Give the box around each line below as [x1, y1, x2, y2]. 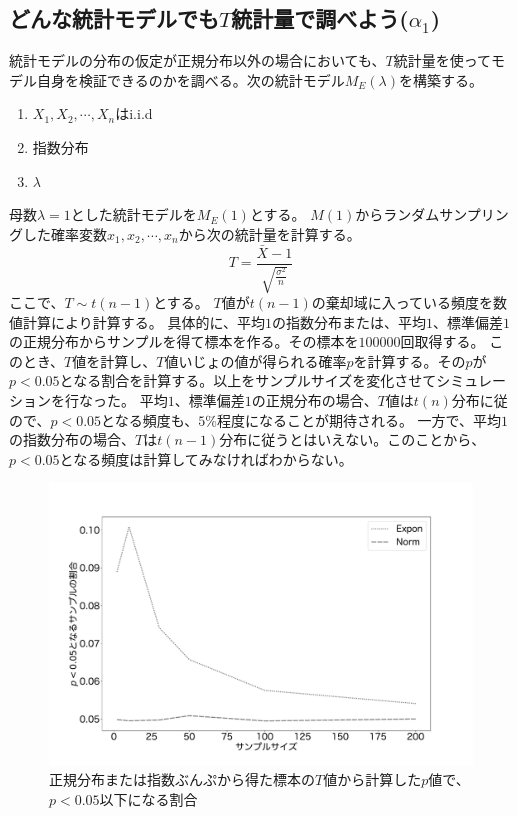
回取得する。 [400, 331, 485, 352]
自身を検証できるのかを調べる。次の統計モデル [36, 69, 345, 90]
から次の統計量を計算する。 [178, 223, 361, 244]
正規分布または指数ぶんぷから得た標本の [49, 769, 315, 790]
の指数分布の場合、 [9, 429, 135, 450]
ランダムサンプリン [383, 204, 509, 225]
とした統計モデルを [70, 204, 197, 225]
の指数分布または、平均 [271, 311, 426, 332]
